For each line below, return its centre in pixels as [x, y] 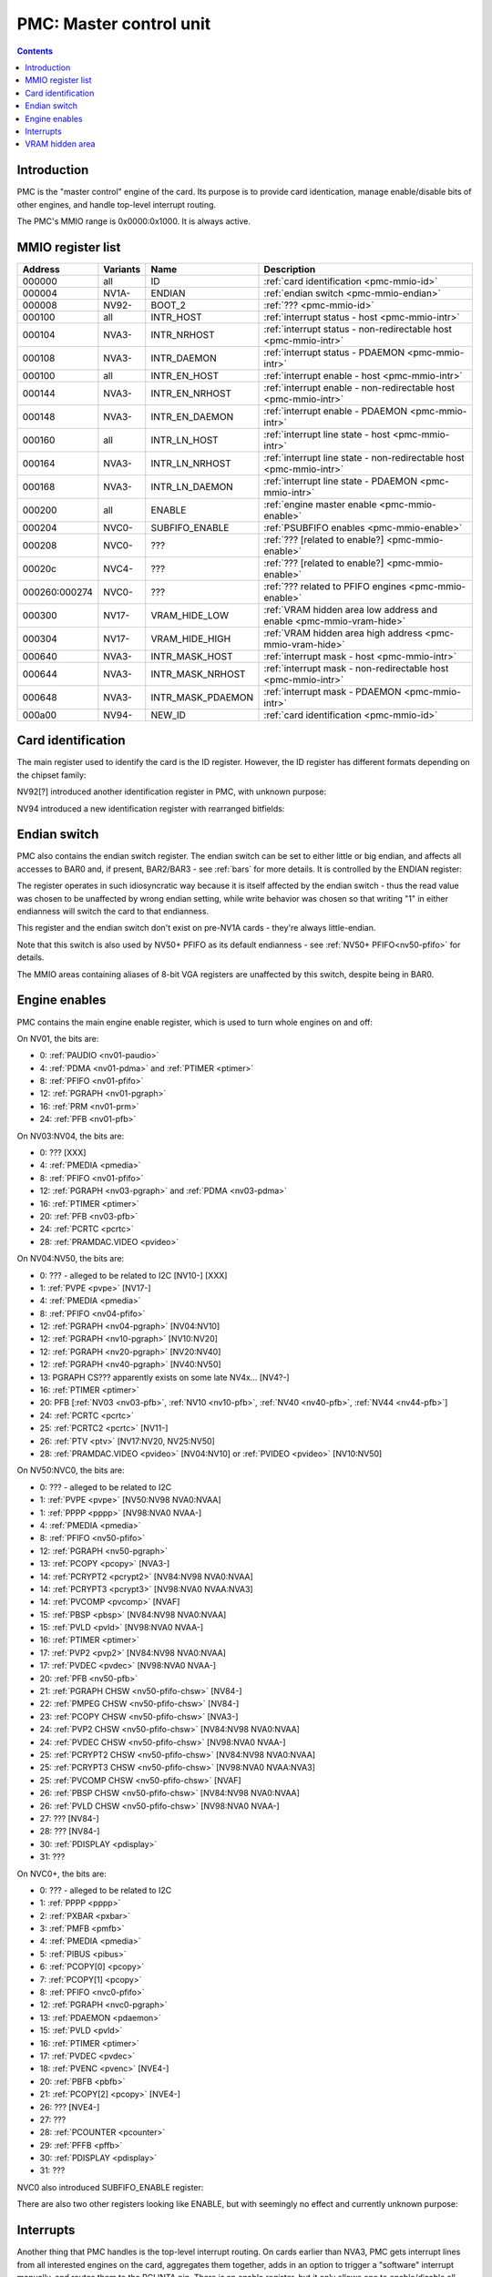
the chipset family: [51, 775]
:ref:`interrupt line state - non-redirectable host [364, 457]
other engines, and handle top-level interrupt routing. [117, 204]
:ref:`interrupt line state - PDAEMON [341, 481]
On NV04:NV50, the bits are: [71, 1259]
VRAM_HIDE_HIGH [191, 638]
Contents [35, 51]
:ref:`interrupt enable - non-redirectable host [359, 387]
